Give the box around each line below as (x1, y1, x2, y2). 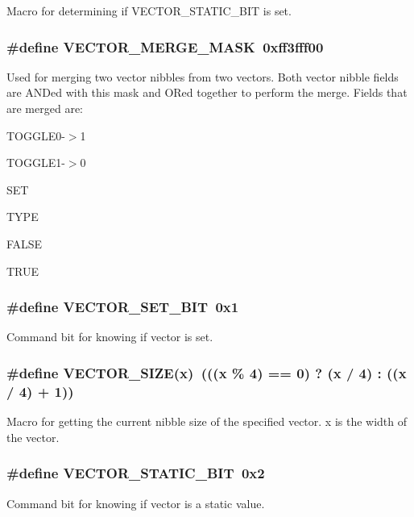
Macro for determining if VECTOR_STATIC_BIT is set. (6, 2, 292, 19)
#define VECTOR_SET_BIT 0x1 (6, 297, 239, 317)
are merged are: (6, 100, 83, 116)
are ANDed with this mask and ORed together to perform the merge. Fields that (6, 84, 408, 101)
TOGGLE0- (6, 127, 65, 144)
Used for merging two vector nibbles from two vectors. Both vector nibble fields (6, 68, 399, 85)
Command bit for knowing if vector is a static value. (6, 494, 265, 511)
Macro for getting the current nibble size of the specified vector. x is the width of (6, 413, 408, 430)
